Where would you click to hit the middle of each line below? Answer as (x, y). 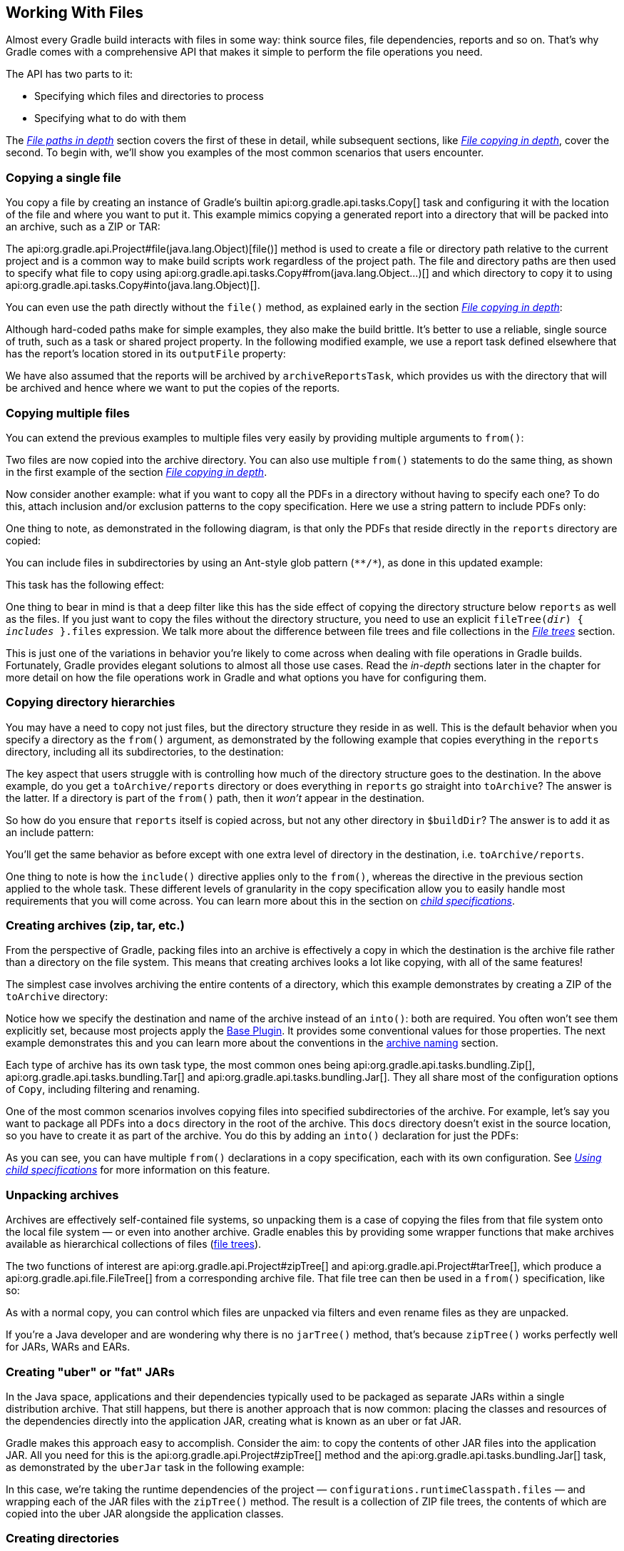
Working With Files (75, 12)
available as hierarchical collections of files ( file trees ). (134, 1244)
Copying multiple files (68, 413)
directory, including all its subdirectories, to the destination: (145, 751)
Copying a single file (63, 177)
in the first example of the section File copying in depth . (137, 472)
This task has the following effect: (85, 584)
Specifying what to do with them (111, 118)
